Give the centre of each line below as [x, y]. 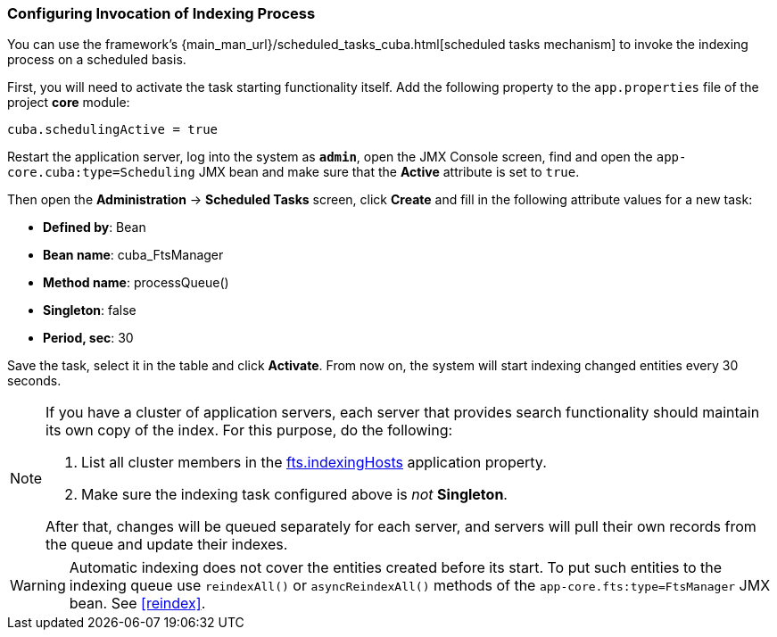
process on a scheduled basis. [97, 60]
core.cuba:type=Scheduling [101, 173]
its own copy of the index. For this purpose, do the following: [249, 430]
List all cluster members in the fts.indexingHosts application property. [314, 463]
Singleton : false [90, 310]
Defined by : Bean [95, 227]
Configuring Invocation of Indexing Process [161, 13]
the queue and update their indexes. [167, 545]
